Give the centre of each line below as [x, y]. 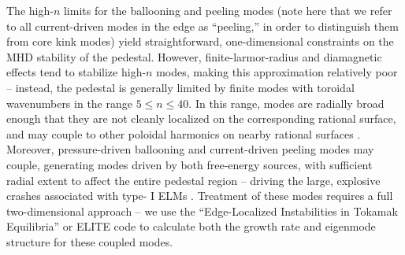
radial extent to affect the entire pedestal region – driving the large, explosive [193, 180]
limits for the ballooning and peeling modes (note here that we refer [228, 10]
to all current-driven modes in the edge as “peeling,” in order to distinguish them [202, 26]
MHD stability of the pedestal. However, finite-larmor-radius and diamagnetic [194, 56]
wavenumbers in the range [69, 103]
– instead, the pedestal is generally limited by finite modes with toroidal [180, 87]
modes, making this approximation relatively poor [277, 72]
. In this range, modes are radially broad [286, 103]
